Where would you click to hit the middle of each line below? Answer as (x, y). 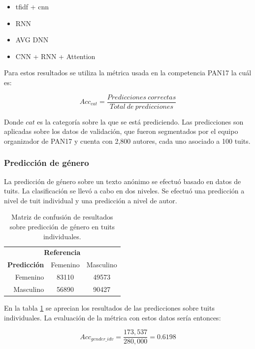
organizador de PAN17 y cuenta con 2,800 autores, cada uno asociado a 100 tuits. (127, 141)
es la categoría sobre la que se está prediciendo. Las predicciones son (140, 121)
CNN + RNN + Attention (55, 56)
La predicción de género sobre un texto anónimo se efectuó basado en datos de (123, 181)
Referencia (62, 252)
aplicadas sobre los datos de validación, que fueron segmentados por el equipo (121, 131)
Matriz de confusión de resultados (62, 217)
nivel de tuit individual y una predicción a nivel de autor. (91, 200)
